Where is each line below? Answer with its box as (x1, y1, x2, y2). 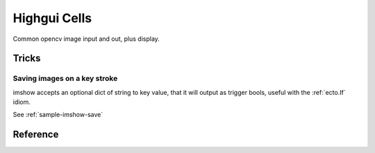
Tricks (12, 53, 41, 64)
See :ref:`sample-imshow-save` (12, 111, 103, 119)
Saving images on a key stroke (12, 73, 118, 83)
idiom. (12, 98, 31, 107)
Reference (12, 129, 59, 141)
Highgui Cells (12, 10, 92, 26)
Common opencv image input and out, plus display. (12, 35, 160, 43)
